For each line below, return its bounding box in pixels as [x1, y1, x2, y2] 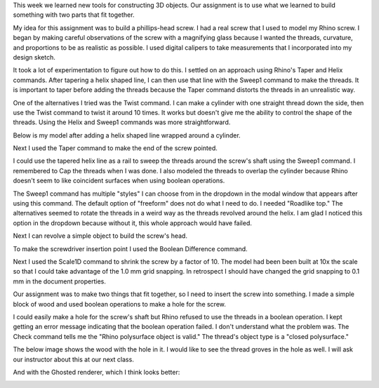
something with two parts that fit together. [13, 11, 135, 19]
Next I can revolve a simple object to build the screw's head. [13, 232, 187, 240]
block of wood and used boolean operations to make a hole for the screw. [13, 300, 226, 308]
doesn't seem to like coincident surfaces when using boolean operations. [13, 176, 225, 185]
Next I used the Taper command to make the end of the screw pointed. [13, 144, 218, 152]
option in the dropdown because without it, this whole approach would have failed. [13, 218, 253, 227]
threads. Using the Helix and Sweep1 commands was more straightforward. [13, 118, 231, 126]
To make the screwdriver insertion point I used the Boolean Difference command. [13, 244, 248, 253]
